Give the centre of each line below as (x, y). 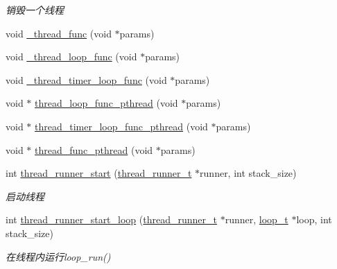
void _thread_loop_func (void (71, 57)
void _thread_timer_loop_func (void (86, 79)
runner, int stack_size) (248, 173)
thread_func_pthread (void (94, 149)
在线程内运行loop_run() (58, 256)
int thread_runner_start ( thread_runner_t (99, 173)
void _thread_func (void (59, 33)
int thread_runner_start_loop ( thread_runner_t (111, 219)
